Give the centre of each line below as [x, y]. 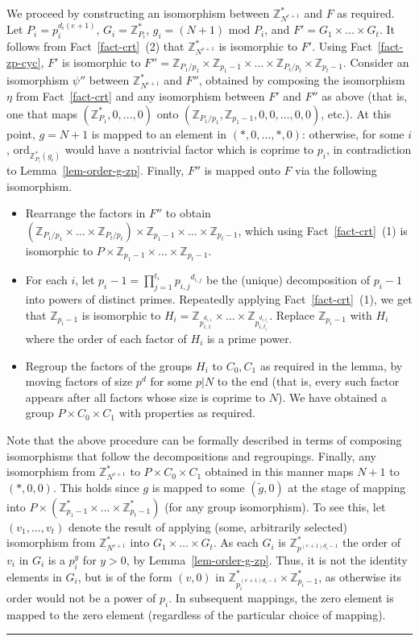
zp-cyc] [24, 62]
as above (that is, [365, 96]
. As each [236, 542]
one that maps [42, 113]
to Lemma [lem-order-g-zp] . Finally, [95, 170]
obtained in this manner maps [279, 471]
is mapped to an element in [159, 133]
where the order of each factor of [106, 338]
